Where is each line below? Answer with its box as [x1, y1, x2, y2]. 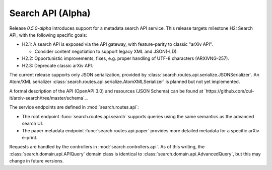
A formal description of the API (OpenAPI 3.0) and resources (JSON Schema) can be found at [9, 88, 203, 94]
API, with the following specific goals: [9, 32, 88, 38]
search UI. [22, 121, 44, 127]
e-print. [22, 135, 38, 141]
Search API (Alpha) [9, 8, 91, 19]
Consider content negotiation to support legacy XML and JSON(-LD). [34, 48, 178, 54]
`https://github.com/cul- [204, 88, 254, 94]
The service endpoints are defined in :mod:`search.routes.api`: [9, 104, 139, 110]
